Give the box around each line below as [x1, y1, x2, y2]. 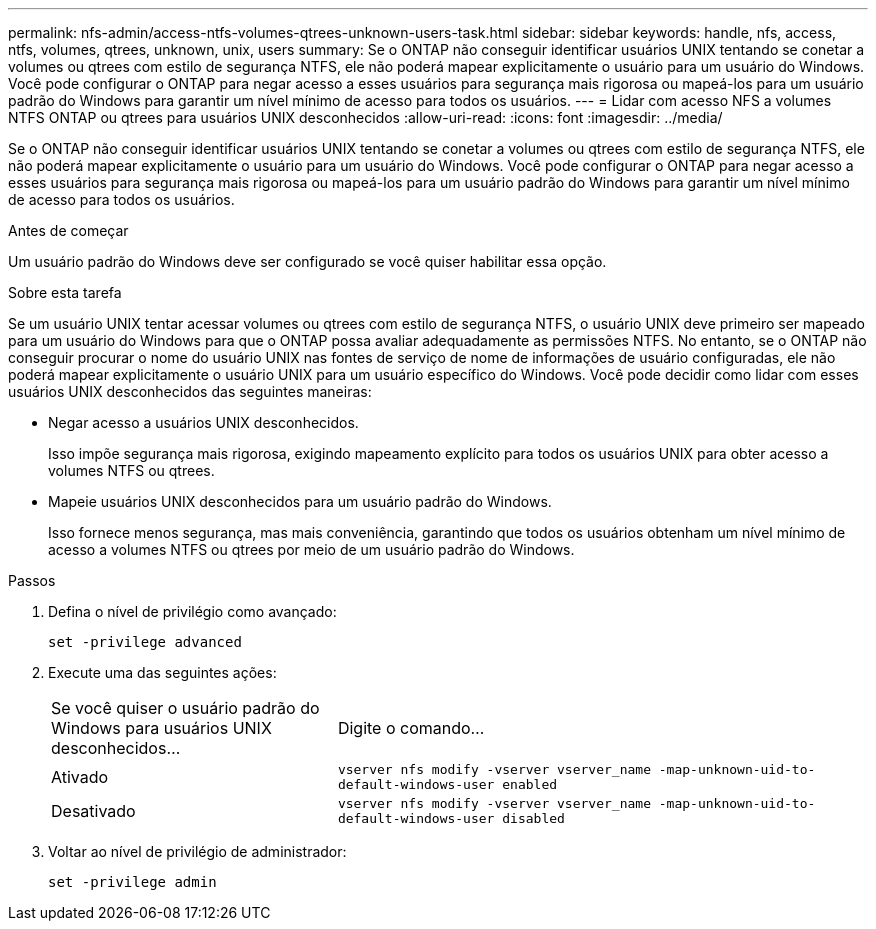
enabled [502, 777, 558, 792]
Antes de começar [8, 222, 129, 239]
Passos [8, 572, 56, 589]
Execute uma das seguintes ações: [48, 664, 277, 681]
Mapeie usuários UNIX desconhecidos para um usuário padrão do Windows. [48, 493, 552, 510]
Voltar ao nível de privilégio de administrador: [48, 843, 347, 860]
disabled [502, 811, 565, 826]
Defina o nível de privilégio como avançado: [48, 603, 337, 620]
